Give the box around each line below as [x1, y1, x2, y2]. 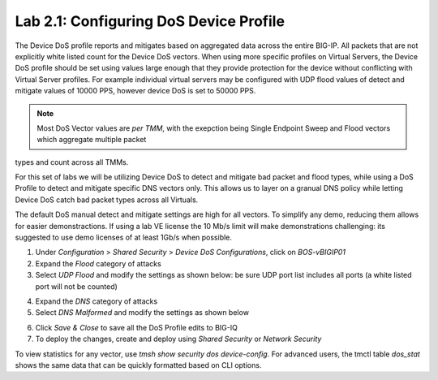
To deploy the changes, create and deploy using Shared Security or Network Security [35, 334, 322, 344]
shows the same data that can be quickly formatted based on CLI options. [15, 360, 262, 369]
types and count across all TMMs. [15, 157, 129, 166]
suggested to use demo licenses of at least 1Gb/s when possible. [15, 232, 233, 243]
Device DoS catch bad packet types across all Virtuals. [15, 195, 199, 205]
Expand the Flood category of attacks [35, 258, 161, 268]
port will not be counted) [35, 281, 118, 291]
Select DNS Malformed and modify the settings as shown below [35, 308, 249, 317]
